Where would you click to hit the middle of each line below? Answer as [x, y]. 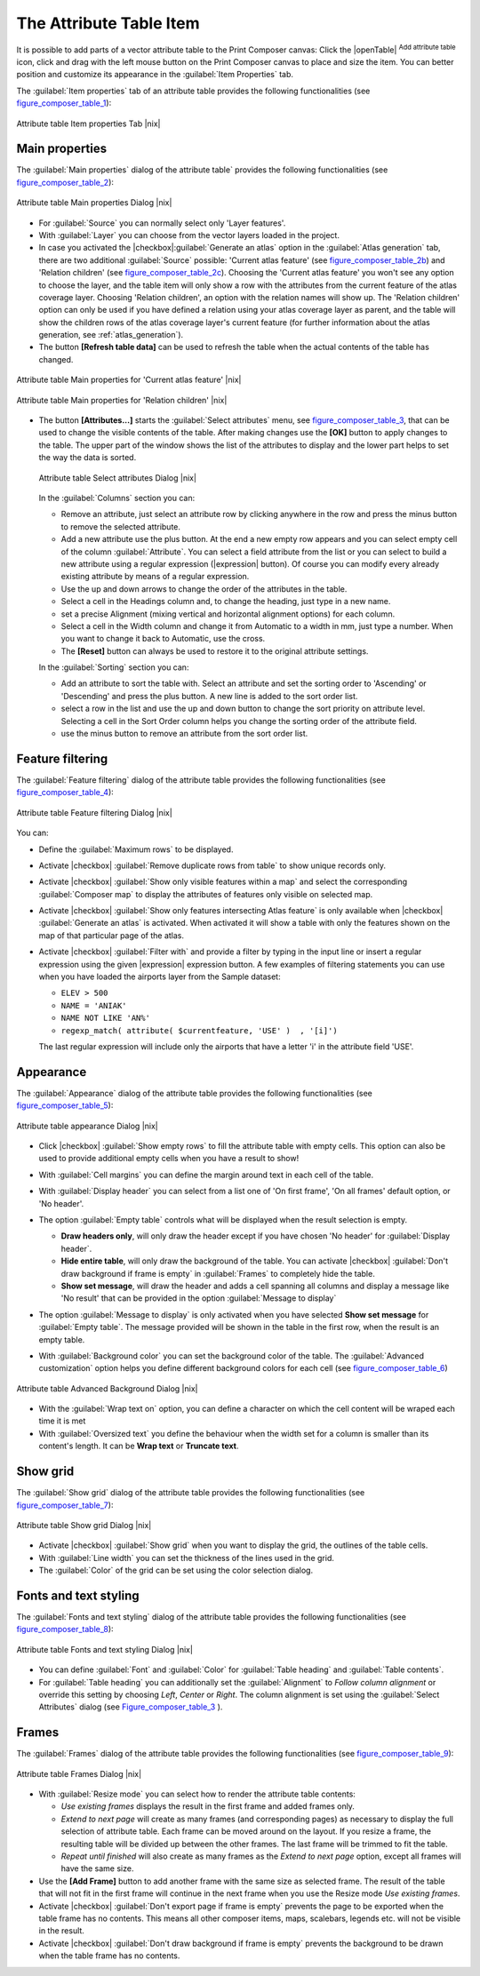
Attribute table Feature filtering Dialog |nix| [94, 812]
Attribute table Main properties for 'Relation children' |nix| [122, 400]
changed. [56, 359]
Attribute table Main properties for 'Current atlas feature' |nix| [129, 380]
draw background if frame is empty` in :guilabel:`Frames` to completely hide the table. [218, 1273]
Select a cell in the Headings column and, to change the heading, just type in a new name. [226, 602]
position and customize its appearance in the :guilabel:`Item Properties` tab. [155, 75]
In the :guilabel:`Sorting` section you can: [114, 667]
